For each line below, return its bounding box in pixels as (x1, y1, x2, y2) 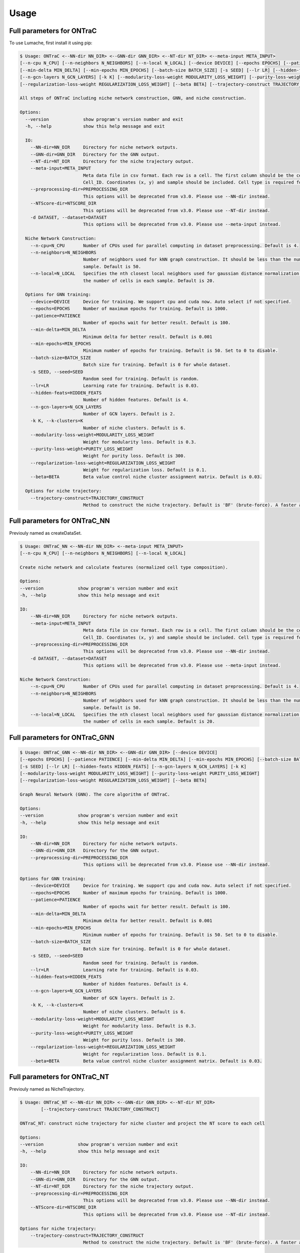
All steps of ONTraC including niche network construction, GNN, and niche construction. (19, 95, 247, 101)
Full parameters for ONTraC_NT (9, 1073, 109, 1081)
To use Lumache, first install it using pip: (9, 40, 92, 46)
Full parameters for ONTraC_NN (9, 517, 110, 525)
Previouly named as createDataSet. (9, 530, 82, 536)
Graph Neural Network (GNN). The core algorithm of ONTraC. (19, 792, 170, 797)
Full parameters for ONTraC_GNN (9, 733, 114, 742)
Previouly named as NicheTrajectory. (9, 1086, 85, 1092)
